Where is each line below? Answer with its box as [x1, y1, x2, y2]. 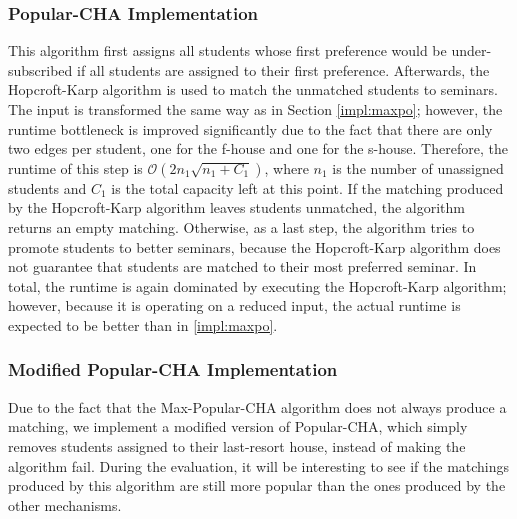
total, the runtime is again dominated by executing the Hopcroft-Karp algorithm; [8, 275, 507, 296]
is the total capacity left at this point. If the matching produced [111, 177, 504, 198]
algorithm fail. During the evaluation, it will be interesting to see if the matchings [8, 455, 510, 476]
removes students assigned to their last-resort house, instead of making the [8, 435, 466, 456]
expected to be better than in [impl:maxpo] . [8, 314, 278, 335]
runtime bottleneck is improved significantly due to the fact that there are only [8, 118, 493, 139]
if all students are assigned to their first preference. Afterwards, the [77, 59, 490, 80]
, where [264, 157, 309, 178]
